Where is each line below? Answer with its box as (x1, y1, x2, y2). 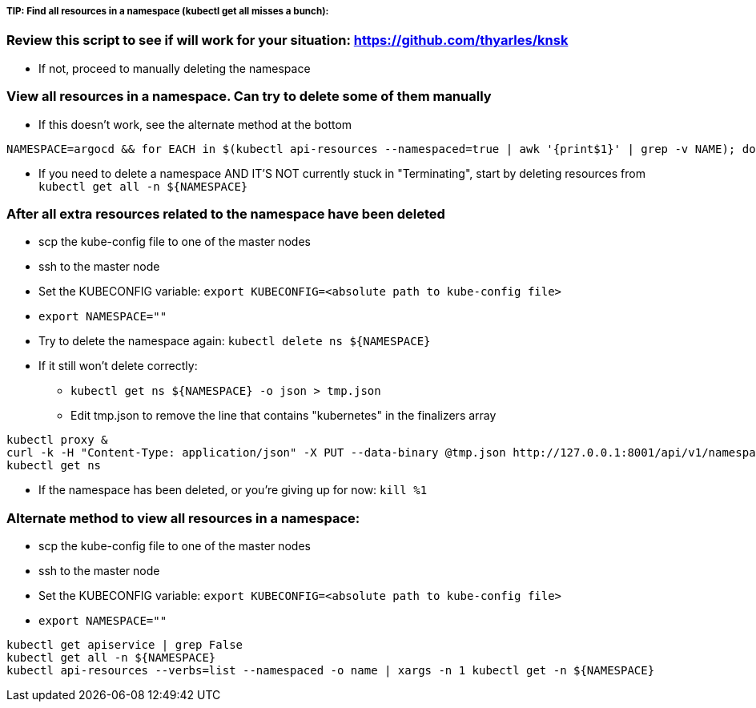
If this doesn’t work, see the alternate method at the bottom (38, 117, 352, 131)
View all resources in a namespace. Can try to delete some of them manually (6, 88, 492, 105)
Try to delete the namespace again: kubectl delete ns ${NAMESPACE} (38, 334, 431, 348)
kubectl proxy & (6, 433, 108, 447)
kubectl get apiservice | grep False (6, 638, 243, 652)
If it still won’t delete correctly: (38, 359, 198, 373)
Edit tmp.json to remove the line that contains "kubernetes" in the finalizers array (70, 408, 497, 423)
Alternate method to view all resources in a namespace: (6, 509, 360, 526)
